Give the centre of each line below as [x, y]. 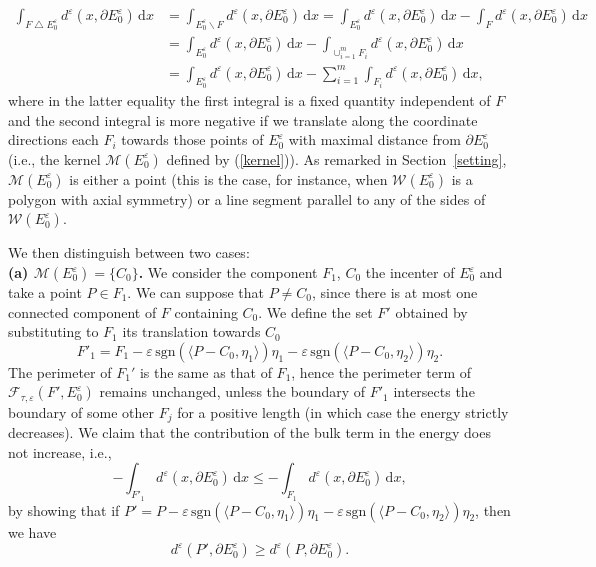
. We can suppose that [196, 292]
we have [32, 531]
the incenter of [410, 272]
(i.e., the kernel [54, 158]
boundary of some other [81, 411]
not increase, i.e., [60, 451]
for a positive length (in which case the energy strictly [343, 411]
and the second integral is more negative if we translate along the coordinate [243, 119]
